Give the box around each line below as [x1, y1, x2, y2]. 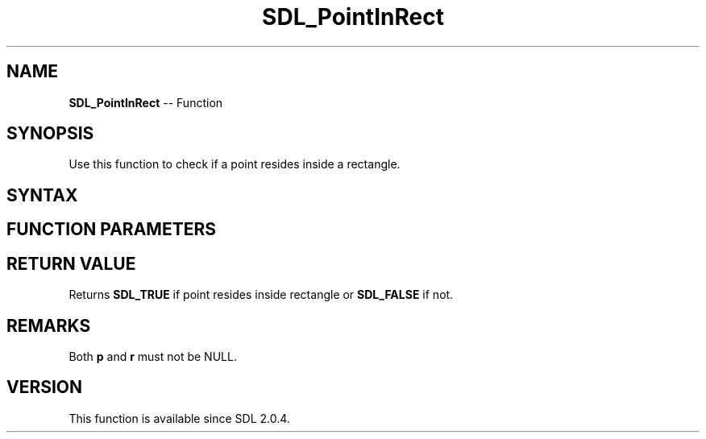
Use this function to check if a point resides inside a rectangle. [69, 157, 401, 172]
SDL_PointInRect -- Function [69, 95, 223, 110]
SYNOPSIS [6, 123, 94, 144]
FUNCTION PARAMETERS [6, 219, 216, 240]
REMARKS [6, 315, 91, 336]
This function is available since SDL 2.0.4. [69, 411, 290, 425]
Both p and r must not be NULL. [69, 349, 237, 363]
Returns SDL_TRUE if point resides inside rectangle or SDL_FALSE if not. [69, 288, 454, 302]
